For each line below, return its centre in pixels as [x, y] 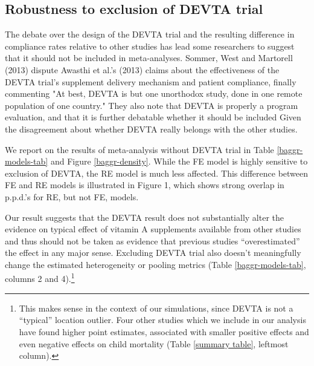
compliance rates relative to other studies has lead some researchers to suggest [150, 46]
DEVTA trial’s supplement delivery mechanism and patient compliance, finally [151, 81]
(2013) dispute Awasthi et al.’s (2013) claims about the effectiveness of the [142, 69]
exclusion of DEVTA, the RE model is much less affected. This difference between [157, 173]
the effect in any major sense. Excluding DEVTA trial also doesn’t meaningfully [153, 253]
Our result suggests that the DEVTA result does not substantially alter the [144, 217]
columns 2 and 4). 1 [40, 278]
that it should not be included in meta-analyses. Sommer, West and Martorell [149, 58]
